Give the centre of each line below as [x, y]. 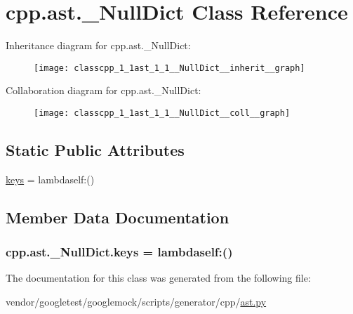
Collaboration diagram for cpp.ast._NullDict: [104, 90]
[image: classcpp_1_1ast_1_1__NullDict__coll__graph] [162, 113]
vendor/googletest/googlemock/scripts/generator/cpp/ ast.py [136, 302]
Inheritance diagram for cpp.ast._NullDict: [98, 45]
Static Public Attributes [95, 150]
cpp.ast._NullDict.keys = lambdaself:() [119, 252]
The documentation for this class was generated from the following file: [158, 278]
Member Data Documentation [118, 217]
